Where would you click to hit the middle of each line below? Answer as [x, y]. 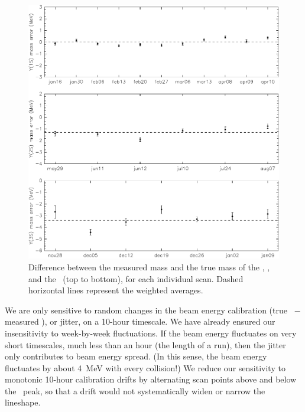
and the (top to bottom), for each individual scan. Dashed [136, 278]
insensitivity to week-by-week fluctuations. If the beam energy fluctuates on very [151, 333]
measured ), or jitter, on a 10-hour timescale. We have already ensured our [140, 321]
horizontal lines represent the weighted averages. [116, 290]
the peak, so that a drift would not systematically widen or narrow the [135, 390]
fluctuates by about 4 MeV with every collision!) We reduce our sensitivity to [145, 367]
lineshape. [23, 402]
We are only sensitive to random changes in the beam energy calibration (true [146, 310]
